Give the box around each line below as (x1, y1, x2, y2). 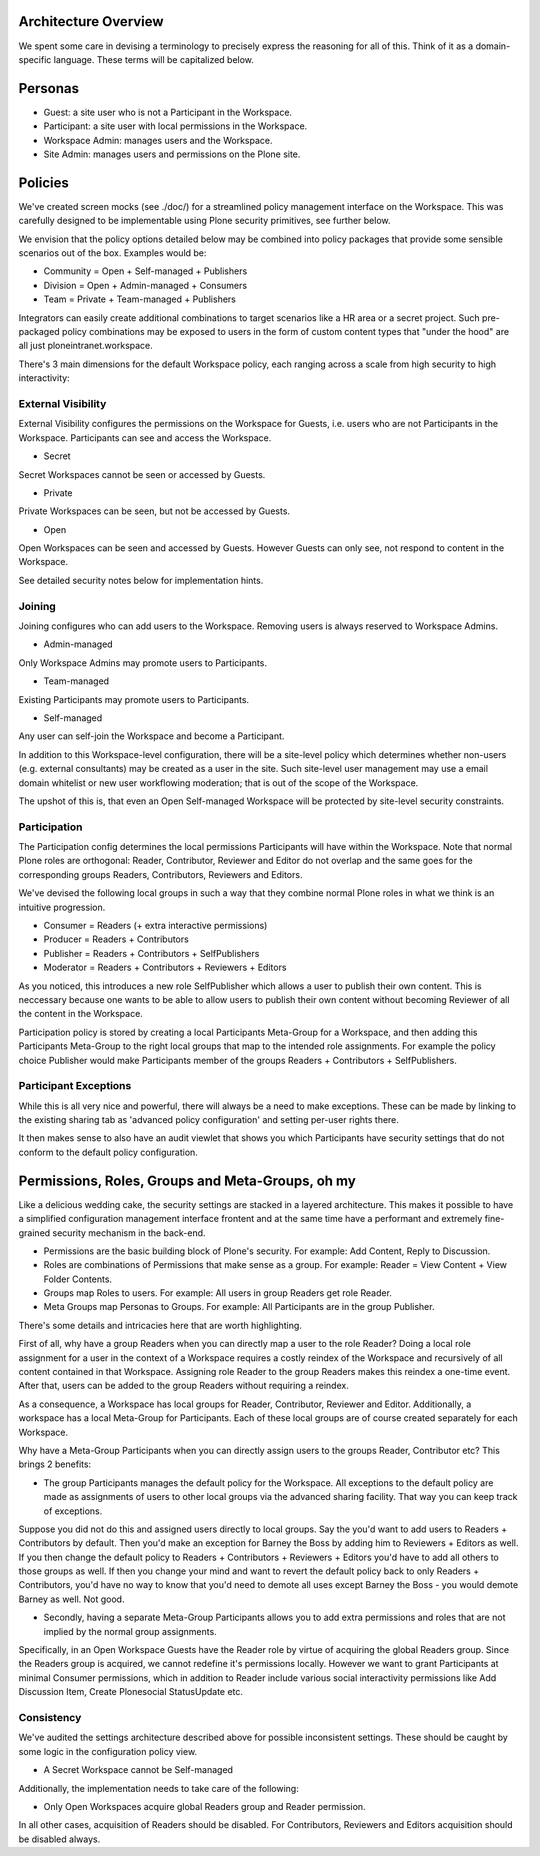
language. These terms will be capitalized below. (53, 53, 255, 65)
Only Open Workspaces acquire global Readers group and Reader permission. (43, 1800, 366, 1812)
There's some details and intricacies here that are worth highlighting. (18, 1319, 302, 1331)
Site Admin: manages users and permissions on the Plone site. (43, 148, 301, 160)
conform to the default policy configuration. (18, 1146, 199, 1158)
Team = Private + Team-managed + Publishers (43, 293, 237, 305)
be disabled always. (18, 1833, 101, 1845)
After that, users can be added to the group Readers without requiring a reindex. (18, 1380, 349, 1392)
